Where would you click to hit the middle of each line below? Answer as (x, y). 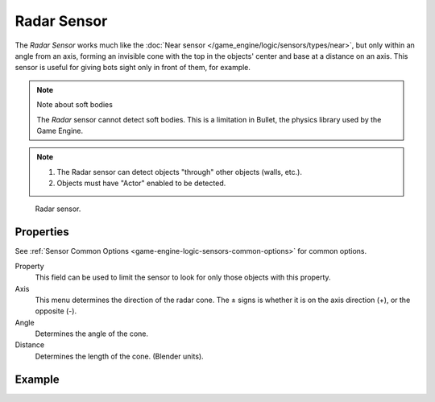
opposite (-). (56, 311)
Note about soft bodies (75, 105)
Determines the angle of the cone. (92, 334)
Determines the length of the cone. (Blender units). (120, 356)
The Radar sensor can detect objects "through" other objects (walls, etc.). (179, 172)
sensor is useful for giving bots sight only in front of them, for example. (133, 68)
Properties (42, 232)
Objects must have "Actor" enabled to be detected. (141, 183)
